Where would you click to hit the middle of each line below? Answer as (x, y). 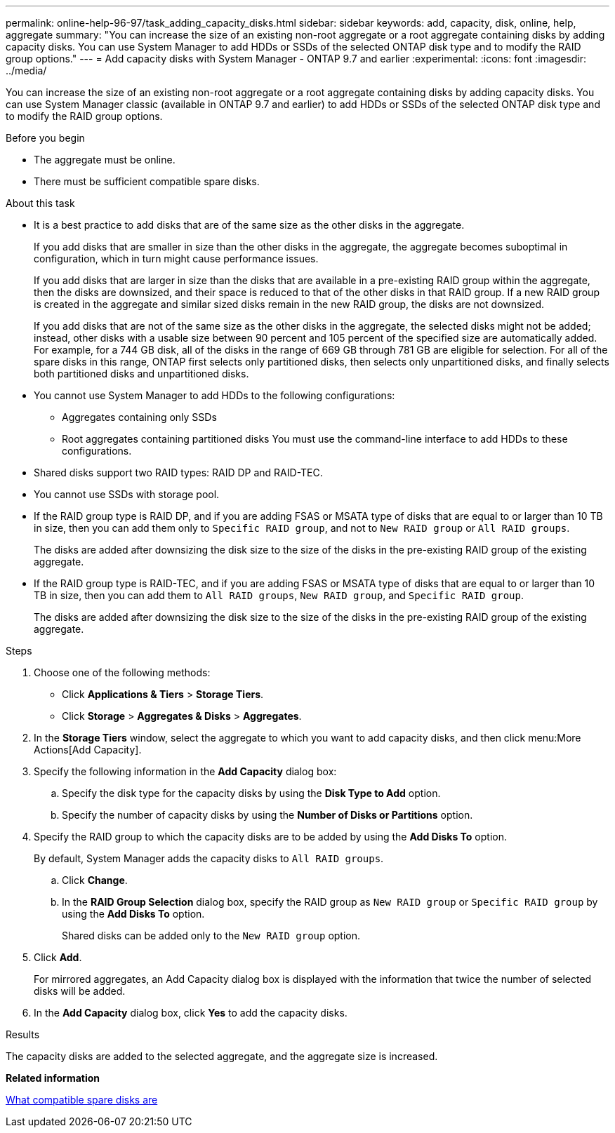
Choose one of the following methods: (122, 672)
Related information (53, 1078)
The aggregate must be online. (105, 160)
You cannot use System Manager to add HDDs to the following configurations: (214, 395)
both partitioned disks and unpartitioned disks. (141, 374)
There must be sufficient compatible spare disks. (147, 181)
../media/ (26, 71)
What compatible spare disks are (82, 1100)
